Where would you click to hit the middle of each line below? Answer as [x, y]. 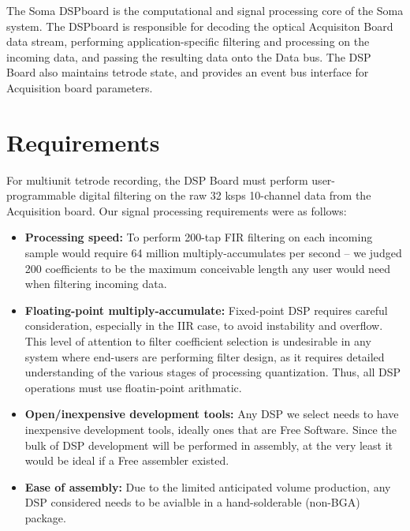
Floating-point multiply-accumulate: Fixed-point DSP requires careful [206, 310]
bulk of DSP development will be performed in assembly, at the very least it [209, 445]
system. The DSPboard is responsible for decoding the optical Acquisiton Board [200, 26]
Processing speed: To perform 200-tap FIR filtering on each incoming [199, 237]
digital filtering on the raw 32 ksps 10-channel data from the [225, 195]
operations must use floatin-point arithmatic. [133, 387]
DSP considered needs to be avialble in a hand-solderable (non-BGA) [192, 502]
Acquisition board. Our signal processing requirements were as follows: [177, 210]
